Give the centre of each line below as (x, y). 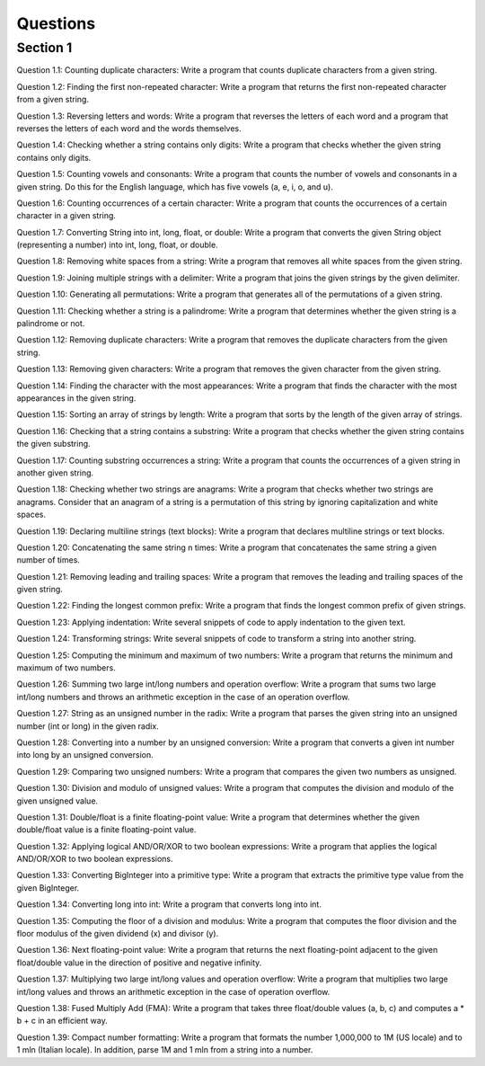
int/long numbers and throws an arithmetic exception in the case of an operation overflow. (183, 697)
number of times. (48, 560)
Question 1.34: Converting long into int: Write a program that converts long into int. (169, 904)
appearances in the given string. (76, 398)
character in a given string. (66, 216)
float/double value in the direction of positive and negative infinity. (139, 963)
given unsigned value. (57, 801)
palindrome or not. (51, 324)
